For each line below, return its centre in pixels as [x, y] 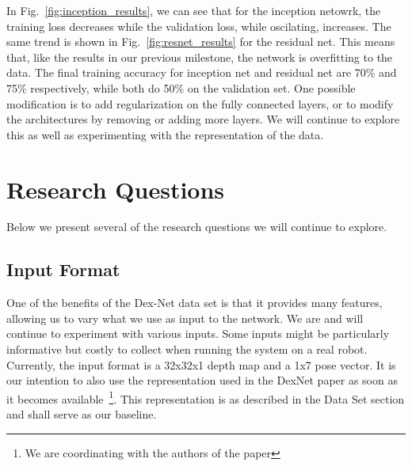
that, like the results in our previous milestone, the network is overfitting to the [200, 57]
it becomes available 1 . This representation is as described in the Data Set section [206, 397]
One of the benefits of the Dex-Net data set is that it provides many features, [195, 303]
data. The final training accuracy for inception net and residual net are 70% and [202, 72]
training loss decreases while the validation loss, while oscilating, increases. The [199, 26]
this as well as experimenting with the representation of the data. [165, 134]
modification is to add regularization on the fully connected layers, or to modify [200, 103]
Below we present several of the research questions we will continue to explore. [197, 227]
